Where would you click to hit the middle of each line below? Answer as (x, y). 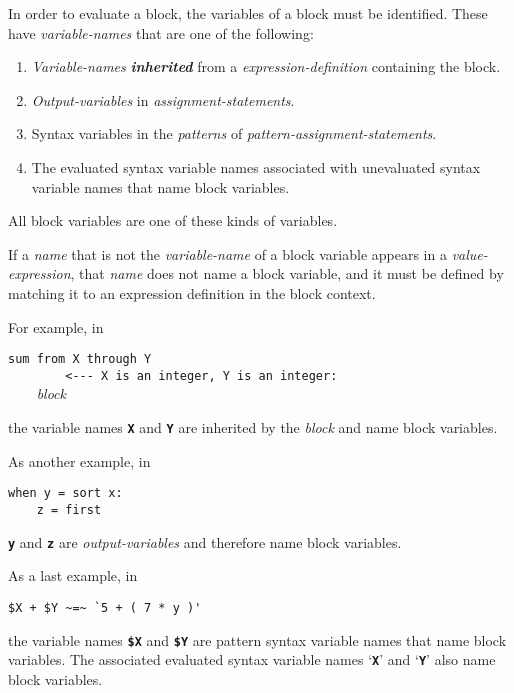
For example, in (56, 326)
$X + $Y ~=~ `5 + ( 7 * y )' (105, 607)
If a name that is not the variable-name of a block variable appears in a (227, 253)
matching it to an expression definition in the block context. (192, 292)
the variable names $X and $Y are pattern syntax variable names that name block (257, 639)
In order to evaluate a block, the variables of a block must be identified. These (248, 13)
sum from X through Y (80, 359)
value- (469, 253)
